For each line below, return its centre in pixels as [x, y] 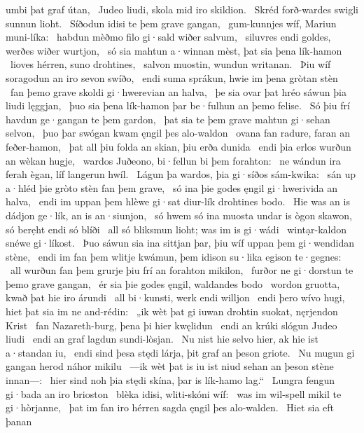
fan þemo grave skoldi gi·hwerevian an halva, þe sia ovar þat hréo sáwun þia [178, 91]
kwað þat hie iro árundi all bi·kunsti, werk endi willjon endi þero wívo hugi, [175, 297]
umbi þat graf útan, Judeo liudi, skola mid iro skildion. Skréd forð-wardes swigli [182, 9]
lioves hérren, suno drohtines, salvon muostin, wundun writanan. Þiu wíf [170, 64]
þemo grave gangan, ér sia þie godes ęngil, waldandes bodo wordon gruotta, [173, 283]
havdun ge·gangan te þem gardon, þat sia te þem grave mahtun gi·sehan [168, 119]
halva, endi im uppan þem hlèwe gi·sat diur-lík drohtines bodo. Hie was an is [178, 201]
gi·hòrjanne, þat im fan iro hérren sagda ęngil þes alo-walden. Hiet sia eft [170, 407]
